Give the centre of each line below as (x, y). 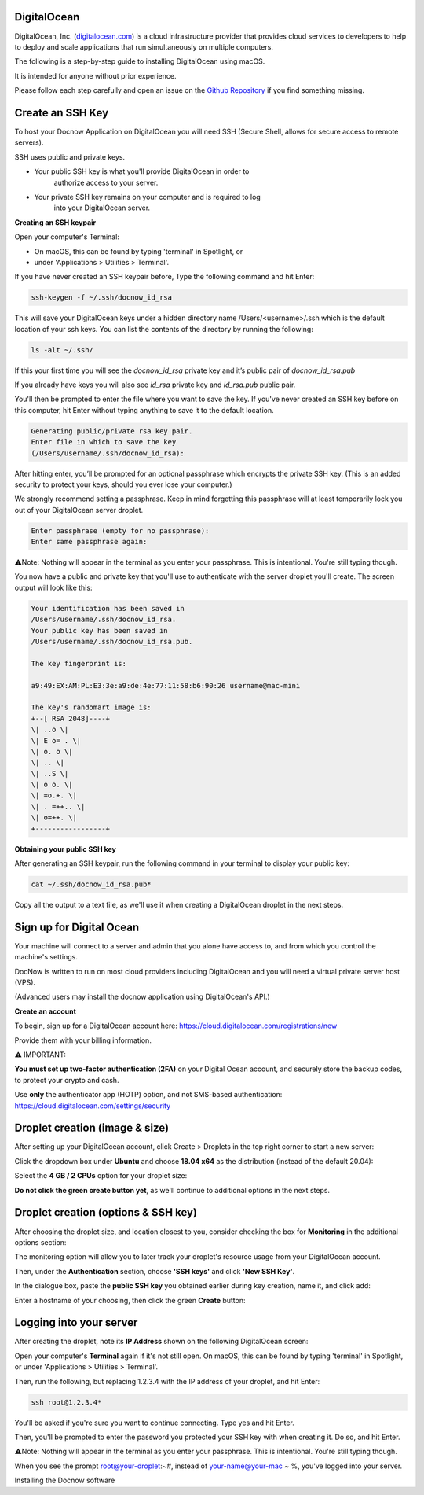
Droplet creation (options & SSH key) (106, 1212)
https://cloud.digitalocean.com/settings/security (93, 1106)
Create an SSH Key (62, 113)
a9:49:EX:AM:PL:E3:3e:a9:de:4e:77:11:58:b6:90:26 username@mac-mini (166, 685)
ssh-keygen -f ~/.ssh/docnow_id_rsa (102, 298)
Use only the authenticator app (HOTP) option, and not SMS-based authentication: (148, 1095)
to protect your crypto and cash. (67, 1080)
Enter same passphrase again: (89, 542)
